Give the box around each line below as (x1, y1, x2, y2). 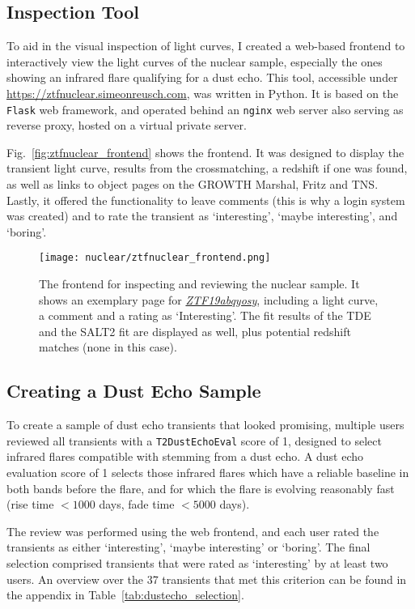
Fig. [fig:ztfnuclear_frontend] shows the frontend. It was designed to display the (6, 143, 404, 160)
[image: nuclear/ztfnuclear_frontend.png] (39, 252, 271, 264)
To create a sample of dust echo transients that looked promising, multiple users (6, 416, 404, 433)
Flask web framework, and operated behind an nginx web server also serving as (6, 100, 404, 117)
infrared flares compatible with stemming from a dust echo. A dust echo (6, 448, 364, 465)
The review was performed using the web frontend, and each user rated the (6, 522, 379, 539)
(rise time (6, 496, 54, 513)
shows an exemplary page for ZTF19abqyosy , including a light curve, (39, 291, 379, 308)
